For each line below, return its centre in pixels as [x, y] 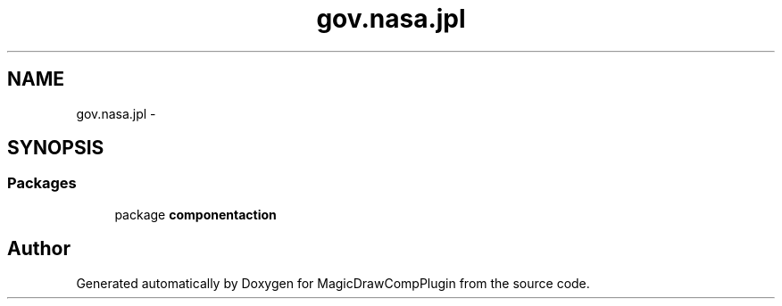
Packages [42, 183]
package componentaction [195, 214]
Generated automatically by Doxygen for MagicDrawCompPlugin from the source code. [333, 283]
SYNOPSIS [56, 148]
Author [39, 249]
